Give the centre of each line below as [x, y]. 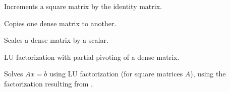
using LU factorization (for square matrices [116, 74]
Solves [14, 74]
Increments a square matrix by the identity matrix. [83, 6]
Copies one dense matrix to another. [60, 23]
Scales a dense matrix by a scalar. [56, 40]
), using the [208, 74]
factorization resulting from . [49, 83]
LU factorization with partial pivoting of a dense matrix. [92, 57]
